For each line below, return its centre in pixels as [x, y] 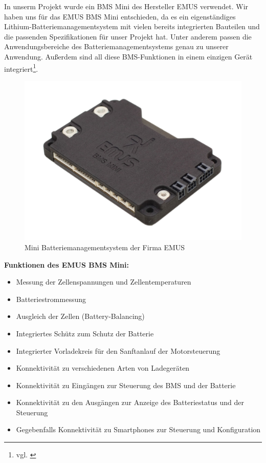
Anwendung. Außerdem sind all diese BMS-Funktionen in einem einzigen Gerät [128, 56]
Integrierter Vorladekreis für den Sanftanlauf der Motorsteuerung [118, 350]
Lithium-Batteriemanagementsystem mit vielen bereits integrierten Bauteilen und [132, 26]
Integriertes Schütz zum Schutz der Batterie [85, 333]
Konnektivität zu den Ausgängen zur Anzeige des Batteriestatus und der [130, 402]
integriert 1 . [21, 68]
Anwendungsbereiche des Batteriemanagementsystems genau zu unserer [116, 46]
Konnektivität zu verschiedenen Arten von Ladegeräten [103, 368]
